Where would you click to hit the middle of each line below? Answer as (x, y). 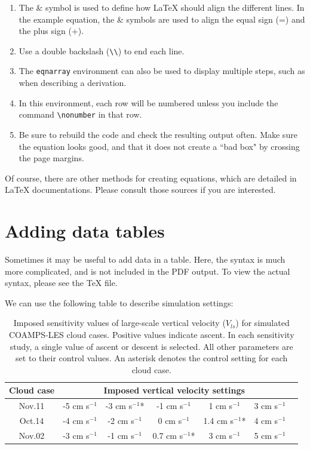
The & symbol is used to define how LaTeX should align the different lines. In (162, 7)
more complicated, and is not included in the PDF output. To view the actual (148, 271)
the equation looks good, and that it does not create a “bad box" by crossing (159, 146)
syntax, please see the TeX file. (61, 283)
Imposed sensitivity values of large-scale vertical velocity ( (119, 323)
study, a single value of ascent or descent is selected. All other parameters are (151, 346)
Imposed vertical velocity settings (174, 390)
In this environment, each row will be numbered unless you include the (148, 102)
